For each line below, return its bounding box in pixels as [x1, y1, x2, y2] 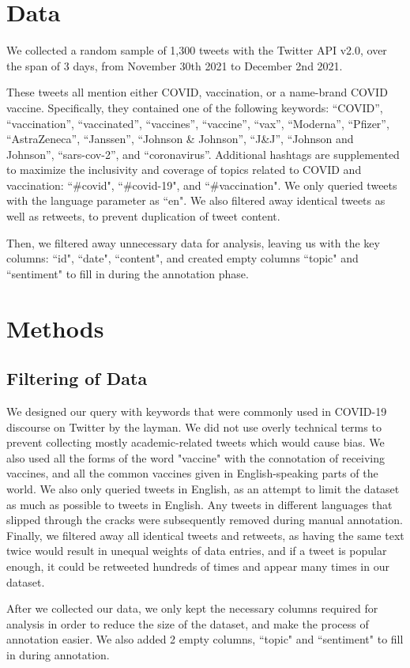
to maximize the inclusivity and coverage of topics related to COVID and [6, 161, 362, 178]
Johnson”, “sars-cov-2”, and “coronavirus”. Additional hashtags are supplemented [6, 145, 400, 162]
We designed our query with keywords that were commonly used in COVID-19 [6, 403, 387, 420]
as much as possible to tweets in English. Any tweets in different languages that [6, 496, 393, 512]
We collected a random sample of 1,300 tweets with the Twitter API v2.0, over [6, 42, 387, 58]
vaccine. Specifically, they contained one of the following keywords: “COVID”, [6, 99, 383, 115]
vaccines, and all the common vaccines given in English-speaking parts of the [6, 465, 378, 481]
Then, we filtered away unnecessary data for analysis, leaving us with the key [6, 234, 380, 251]
